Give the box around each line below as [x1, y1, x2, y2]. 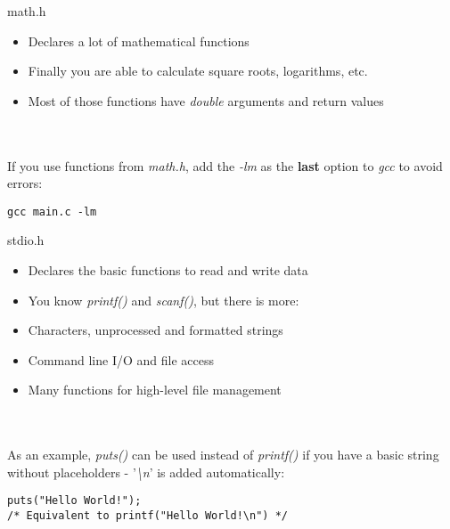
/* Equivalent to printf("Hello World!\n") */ [7, 509, 288, 522]
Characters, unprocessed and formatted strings [28, 321, 283, 339]
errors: [7, 174, 43, 192]
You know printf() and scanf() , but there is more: [28, 290, 299, 309]
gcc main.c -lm [7, 205, 97, 218]
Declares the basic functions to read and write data [28, 261, 308, 279]
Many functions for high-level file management [28, 380, 282, 399]
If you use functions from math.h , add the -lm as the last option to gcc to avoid [7, 156, 443, 175]
